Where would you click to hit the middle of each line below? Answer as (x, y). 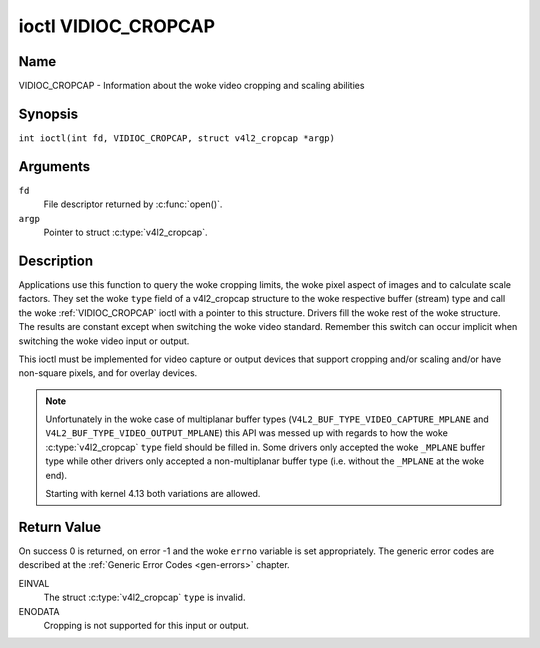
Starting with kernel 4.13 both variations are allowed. (153, 494)
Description (56, 260)
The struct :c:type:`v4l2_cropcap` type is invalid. (144, 597)
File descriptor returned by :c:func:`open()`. (133, 204)
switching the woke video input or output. (104, 341)
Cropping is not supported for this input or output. (146, 625)
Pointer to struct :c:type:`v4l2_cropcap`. (125, 232)
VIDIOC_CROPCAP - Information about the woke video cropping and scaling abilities (191, 86)
